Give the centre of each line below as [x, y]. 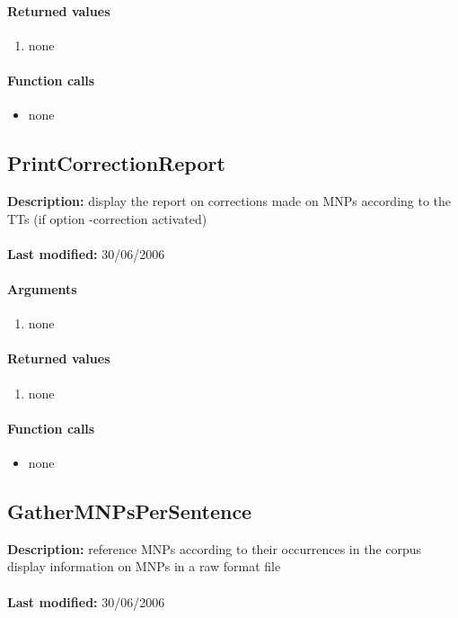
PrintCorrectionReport [116, 163]
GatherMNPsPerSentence [130, 511]
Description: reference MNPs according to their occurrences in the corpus [215, 548]
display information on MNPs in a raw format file [144, 566]
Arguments [42, 288]
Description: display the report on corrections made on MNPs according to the [229, 200]
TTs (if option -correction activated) [107, 218]
